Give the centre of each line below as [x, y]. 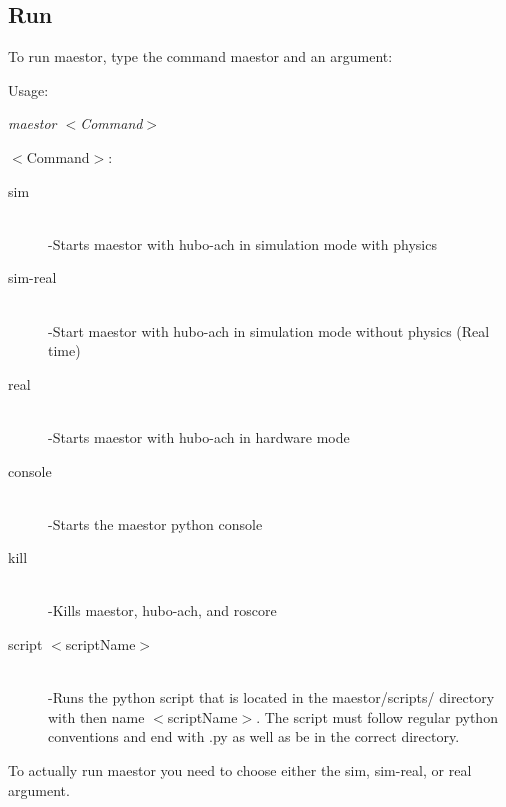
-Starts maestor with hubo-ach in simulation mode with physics [242, 243]
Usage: [28, 89]
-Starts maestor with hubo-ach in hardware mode [199, 436]
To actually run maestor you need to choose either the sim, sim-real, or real [240, 770]
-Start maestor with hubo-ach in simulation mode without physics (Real [269, 330]
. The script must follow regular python [377, 716]
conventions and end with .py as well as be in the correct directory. [254, 736]
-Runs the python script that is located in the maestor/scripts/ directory [271, 697]
